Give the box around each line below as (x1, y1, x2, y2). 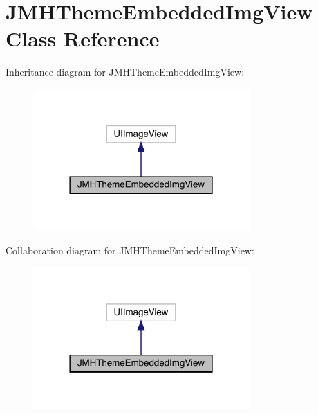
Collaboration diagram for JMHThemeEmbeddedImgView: (6, 242, 254, 257)
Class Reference (6, 24, 160, 53)
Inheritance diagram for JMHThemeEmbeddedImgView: (6, 64, 245, 79)
